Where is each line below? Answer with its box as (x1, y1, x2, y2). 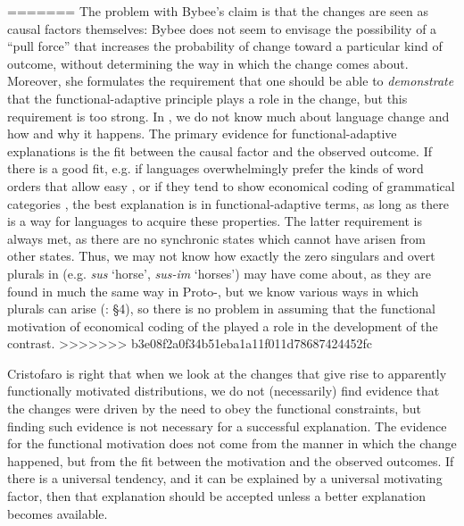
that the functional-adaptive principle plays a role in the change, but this (7, 88, 408, 107)
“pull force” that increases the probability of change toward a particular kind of (7, 37, 443, 55)
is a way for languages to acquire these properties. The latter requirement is (7, 212, 422, 230)
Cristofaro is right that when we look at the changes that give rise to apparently (7, 363, 447, 382)
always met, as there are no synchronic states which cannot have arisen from (7, 229, 426, 247)
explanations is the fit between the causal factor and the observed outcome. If (7, 141, 432, 160)
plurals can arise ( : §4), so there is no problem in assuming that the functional (7, 299, 435, 318)
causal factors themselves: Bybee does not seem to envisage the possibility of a (7, 19, 437, 38)
